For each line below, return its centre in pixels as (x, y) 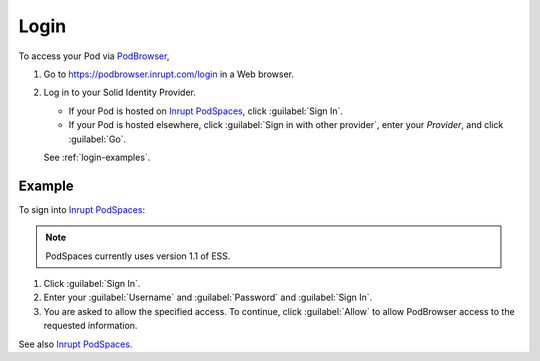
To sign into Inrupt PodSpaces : (81, 209)
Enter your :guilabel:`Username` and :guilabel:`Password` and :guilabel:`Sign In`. (208, 297)
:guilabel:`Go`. (97, 139)
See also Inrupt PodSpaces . (75, 344)
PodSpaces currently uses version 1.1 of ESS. (138, 256)
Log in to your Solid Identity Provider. (120, 92)
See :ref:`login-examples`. (97, 157)
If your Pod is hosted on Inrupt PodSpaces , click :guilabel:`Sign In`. (206, 111)
